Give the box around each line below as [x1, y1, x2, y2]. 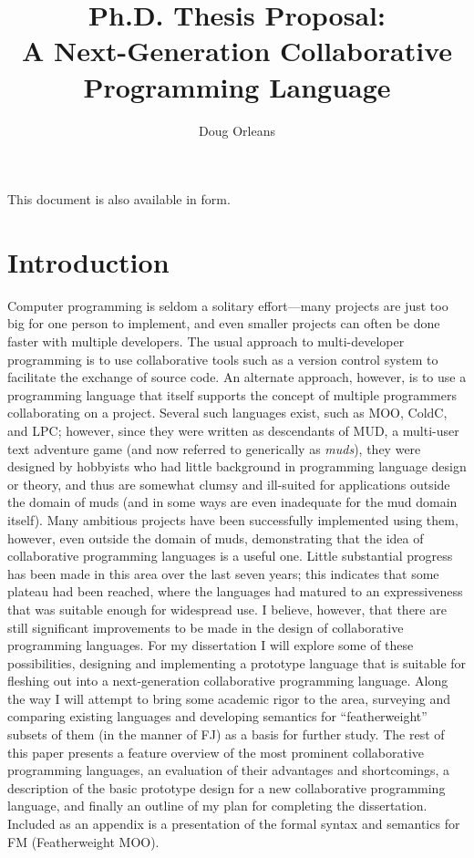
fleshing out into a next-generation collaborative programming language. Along [7, 671, 448, 690]
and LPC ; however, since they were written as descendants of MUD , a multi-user [7, 420, 459, 439]
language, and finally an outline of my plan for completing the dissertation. [7, 796, 428, 815]
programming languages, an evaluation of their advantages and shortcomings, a [7, 760, 450, 780]
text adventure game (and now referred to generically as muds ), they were [7, 439, 421, 458]
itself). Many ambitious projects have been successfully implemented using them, [7, 510, 459, 529]
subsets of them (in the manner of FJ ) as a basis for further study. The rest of [7, 725, 445, 744]
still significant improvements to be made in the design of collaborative [7, 617, 404, 636]
